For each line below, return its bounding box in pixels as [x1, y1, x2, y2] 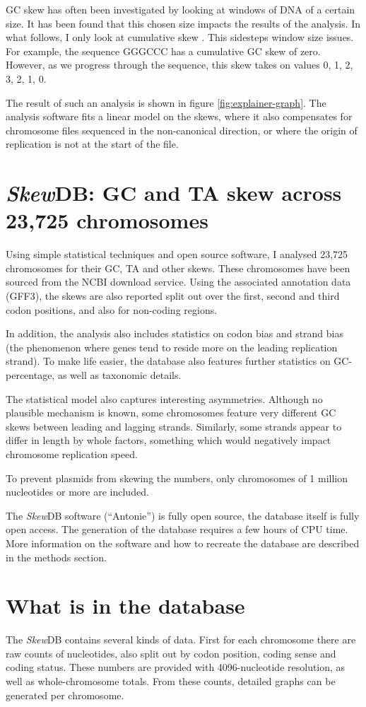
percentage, [6, 368, 55, 382]
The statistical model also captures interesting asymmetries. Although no [6, 391, 323, 406]
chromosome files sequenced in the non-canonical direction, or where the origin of [6, 122, 358, 137]
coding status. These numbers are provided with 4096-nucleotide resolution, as [6, 660, 346, 674]
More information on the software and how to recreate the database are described [6, 535, 360, 550]
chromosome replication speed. [6, 446, 138, 461]
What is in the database [6, 591, 245, 620]
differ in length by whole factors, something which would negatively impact [6, 433, 331, 448]
